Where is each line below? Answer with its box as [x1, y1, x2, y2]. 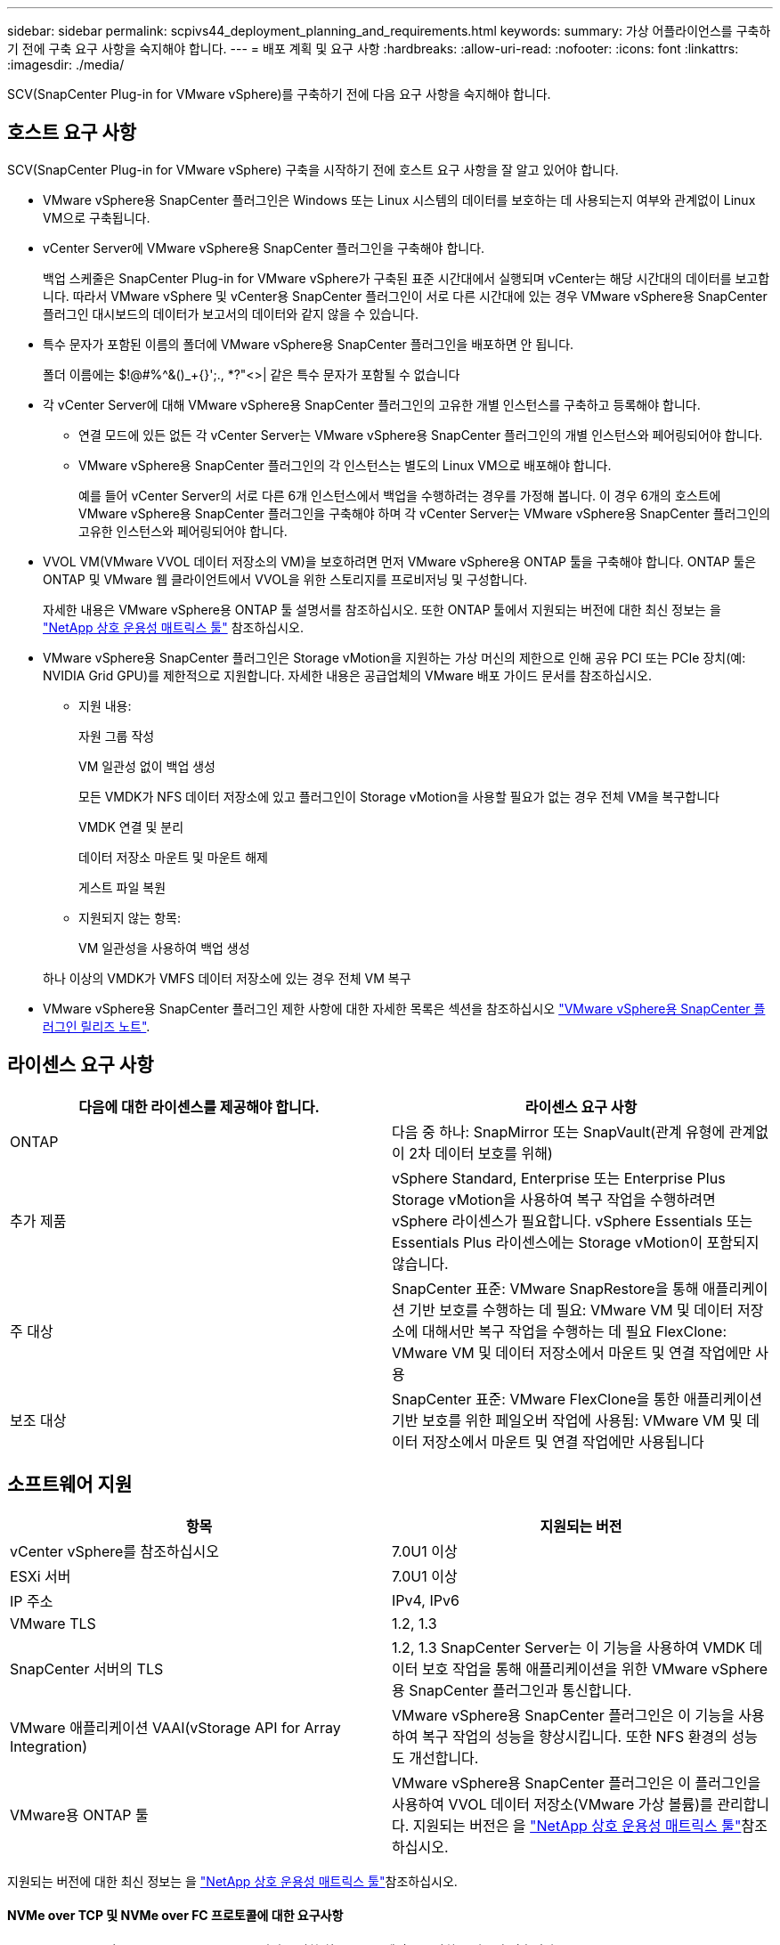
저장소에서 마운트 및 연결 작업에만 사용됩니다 [421, 1432, 704, 1451]
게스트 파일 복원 [78, 879, 167, 895]
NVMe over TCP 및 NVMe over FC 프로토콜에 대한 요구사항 [7, 1908, 344, 1924]
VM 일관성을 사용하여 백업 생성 [78, 940, 250, 956]
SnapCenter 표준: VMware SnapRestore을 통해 [392, 1279, 699, 1298]
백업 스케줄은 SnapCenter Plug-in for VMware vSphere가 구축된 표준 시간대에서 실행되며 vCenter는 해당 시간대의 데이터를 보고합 [43, 270, 770, 286]
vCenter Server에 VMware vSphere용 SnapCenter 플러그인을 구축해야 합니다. [43, 240, 485, 256]
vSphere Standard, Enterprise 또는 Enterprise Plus [392, 1168, 726, 1187]
